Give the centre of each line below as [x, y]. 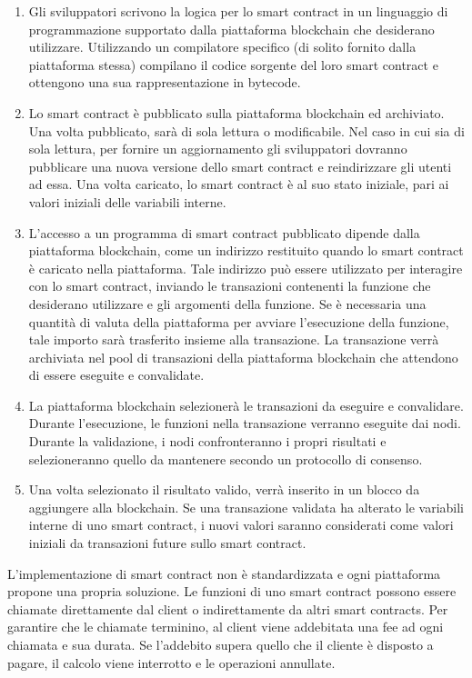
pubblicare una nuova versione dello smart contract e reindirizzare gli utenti [240, 166]
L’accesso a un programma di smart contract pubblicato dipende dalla [224, 232]
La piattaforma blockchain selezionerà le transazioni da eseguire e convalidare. [246, 405]
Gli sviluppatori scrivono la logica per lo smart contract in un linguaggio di [238, 11]
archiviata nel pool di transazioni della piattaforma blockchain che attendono [243, 357]
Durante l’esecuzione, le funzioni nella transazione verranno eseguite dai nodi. [245, 423]
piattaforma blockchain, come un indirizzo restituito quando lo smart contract [246, 250]
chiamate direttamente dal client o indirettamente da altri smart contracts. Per [228, 608]
